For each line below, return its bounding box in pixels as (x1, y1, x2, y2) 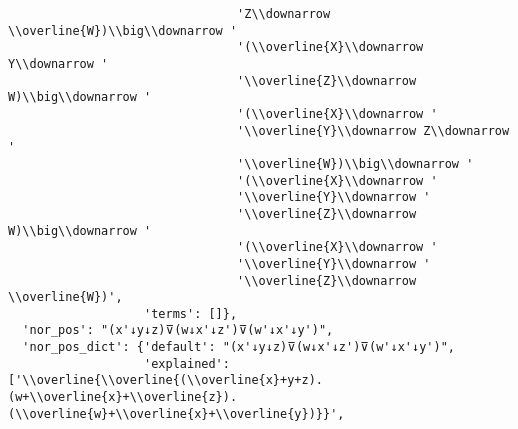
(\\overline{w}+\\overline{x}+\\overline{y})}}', (8, 406, 345, 421)
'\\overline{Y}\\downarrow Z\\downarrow (237, 123, 510, 138)
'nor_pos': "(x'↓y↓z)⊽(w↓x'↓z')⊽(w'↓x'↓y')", (22, 323, 334, 338)
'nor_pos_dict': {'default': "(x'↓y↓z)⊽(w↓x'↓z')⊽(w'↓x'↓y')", (22, 340, 455, 355)
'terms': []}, (144, 306, 238, 321)
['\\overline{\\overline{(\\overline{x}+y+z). (8, 373, 323, 388)
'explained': (144, 356, 230, 371)
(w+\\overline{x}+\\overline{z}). (8, 390, 238, 405)
